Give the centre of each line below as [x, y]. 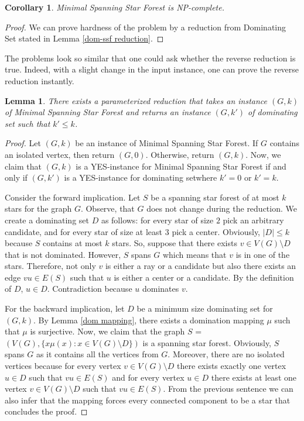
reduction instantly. [40, 80]
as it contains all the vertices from [97, 354]
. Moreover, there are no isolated [226, 354]
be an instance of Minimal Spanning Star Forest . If [167, 143]
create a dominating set [47, 220]
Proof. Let [23, 143]
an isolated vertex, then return [60, 154]
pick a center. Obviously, [216, 231]
